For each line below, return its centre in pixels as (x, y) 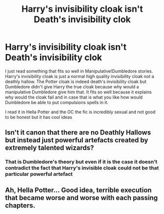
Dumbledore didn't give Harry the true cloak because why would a (72, 86)
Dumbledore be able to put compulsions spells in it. (57, 102)
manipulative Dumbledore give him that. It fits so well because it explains (78, 92)
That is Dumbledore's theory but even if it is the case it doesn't (81, 162)
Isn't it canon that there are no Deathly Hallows (78, 133)
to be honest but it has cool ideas (39, 117)
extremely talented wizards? (50, 148)
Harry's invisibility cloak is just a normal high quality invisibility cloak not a (80, 76)
